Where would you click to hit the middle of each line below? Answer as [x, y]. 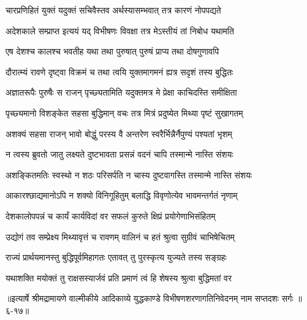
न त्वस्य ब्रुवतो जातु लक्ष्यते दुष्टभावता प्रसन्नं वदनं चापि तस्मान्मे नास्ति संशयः [119, 154]
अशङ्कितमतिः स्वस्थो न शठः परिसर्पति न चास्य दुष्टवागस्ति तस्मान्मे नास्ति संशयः [129, 174]
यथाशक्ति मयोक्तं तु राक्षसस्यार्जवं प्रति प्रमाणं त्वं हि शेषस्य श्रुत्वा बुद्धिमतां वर [119, 277]
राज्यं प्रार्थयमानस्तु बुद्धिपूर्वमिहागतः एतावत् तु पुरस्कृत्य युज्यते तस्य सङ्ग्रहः [116, 257]
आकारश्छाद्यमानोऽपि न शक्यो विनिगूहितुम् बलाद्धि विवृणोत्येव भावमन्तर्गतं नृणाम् [122, 195]
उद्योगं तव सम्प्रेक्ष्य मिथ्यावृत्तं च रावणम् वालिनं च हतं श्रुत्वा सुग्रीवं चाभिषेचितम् [120, 236]
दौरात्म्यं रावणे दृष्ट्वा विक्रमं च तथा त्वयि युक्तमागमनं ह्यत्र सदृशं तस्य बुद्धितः [119, 71]
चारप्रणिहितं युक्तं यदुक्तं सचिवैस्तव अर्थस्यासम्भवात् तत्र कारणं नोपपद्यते [113, 10]
